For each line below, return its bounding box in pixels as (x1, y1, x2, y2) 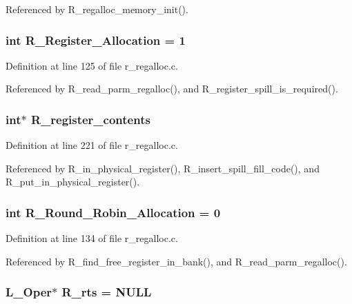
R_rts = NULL (61, 283, 152, 301)
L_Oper (6, 283, 52, 301)
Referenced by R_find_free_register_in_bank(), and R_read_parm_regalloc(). (6, 254, 347, 268)
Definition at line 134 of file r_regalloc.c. (6, 231, 178, 245)
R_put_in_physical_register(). (6, 174, 140, 189)
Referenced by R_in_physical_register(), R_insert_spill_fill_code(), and (6, 161, 320, 175)
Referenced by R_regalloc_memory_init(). (6, 2, 188, 16)
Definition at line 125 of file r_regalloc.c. (6, 58, 178, 72)
